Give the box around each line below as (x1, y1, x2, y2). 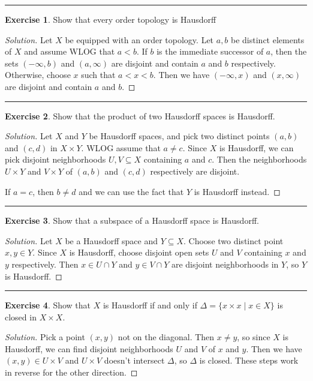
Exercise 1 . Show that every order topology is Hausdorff (5, 13, 216, 25)
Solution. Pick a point (5, 331, 85, 343)
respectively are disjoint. (150, 164, 240, 177)
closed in (5, 310, 37, 323)
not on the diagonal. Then (118, 331, 215, 343)
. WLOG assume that (81, 141, 161, 154)
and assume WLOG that (24, 45, 115, 58)
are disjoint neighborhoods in (171, 257, 279, 270)
